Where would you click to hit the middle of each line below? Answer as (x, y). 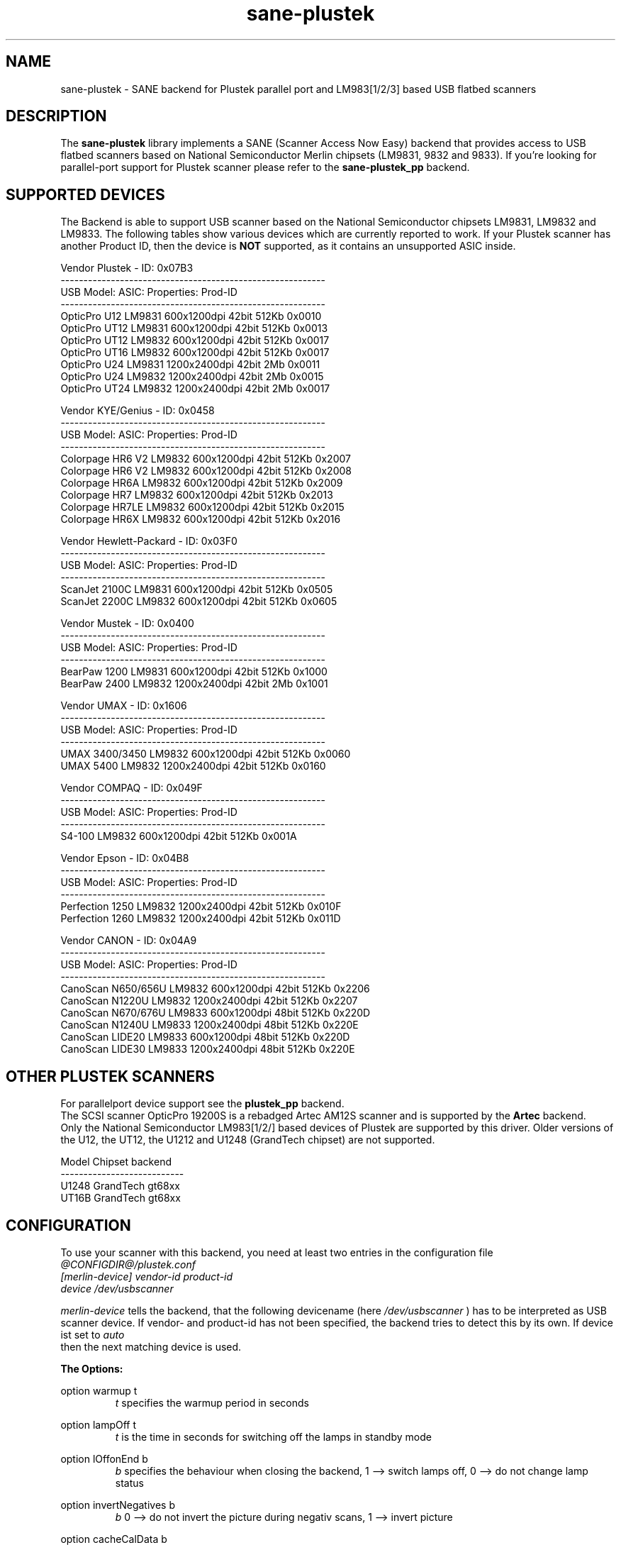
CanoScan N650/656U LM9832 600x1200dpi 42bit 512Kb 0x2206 (215, 989)
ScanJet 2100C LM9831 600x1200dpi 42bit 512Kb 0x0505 (197, 589)
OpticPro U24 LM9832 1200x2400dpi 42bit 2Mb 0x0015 (192, 377)
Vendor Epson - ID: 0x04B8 (125, 858)
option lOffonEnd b (104, 1458)
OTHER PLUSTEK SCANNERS (110, 1076)
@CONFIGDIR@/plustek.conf (128, 1264)
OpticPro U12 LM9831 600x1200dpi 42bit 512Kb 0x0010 (191, 316)
